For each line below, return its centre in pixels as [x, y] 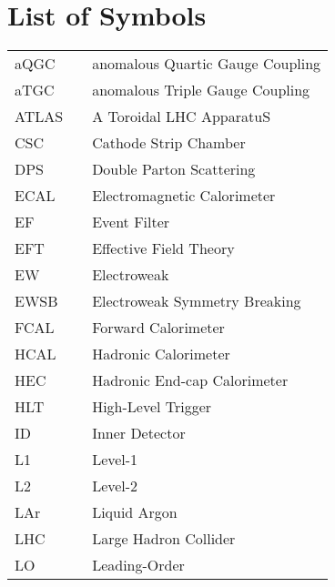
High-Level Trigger [152, 407]
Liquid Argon [135, 512]
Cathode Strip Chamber [169, 143]
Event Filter [131, 222]
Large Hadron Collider [164, 539]
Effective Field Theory [163, 248]
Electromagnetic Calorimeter [184, 196]
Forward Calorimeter [158, 328]
